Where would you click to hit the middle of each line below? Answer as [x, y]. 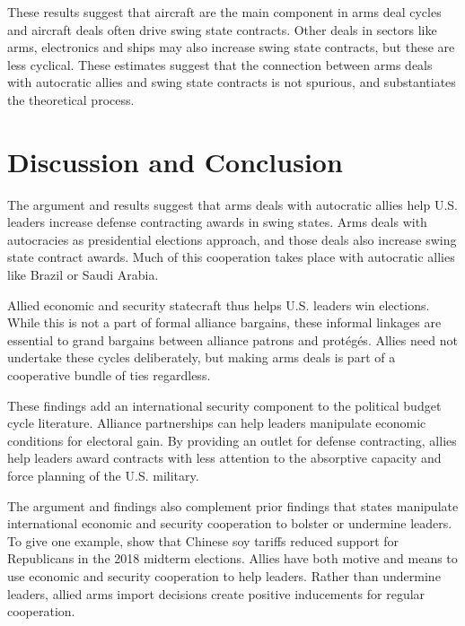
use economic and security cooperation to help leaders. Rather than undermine [224, 575]
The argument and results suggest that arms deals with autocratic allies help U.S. [232, 204]
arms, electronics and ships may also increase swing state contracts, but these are [231, 47]
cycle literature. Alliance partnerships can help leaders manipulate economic [217, 423]
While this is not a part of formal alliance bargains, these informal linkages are [224, 322]
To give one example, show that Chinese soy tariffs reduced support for [203, 540]
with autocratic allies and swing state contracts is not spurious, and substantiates [232, 82]
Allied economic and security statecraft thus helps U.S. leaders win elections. [219, 304]
